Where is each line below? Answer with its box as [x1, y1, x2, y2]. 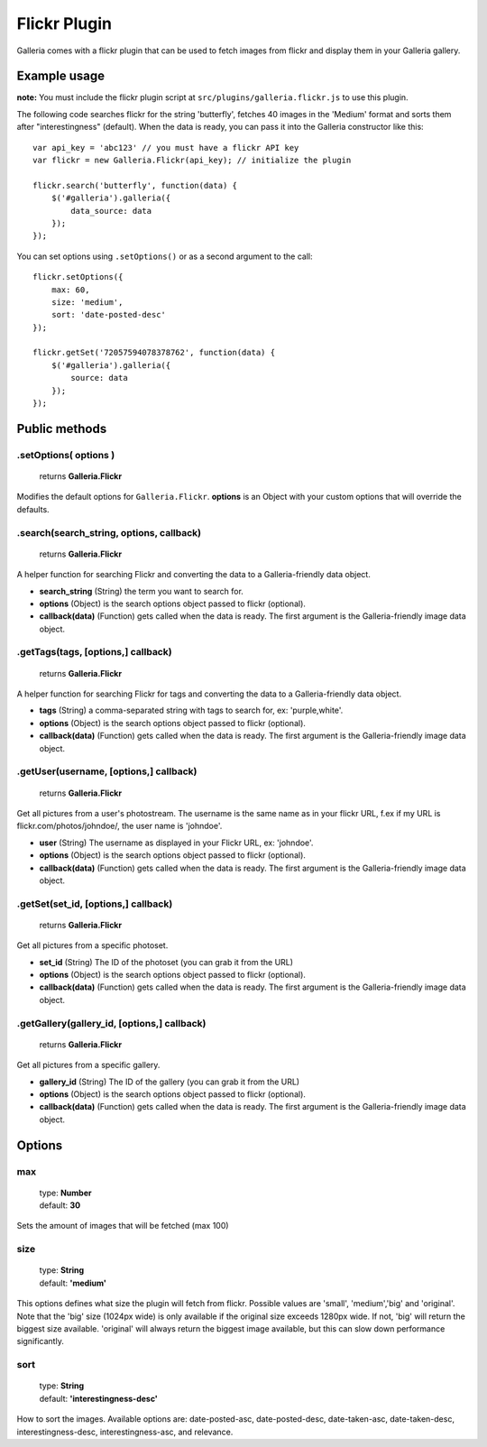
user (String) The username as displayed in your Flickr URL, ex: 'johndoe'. [39, 837, 314, 848]
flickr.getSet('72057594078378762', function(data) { [32, 347, 275, 358]
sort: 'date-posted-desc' [51, 309, 167, 320]
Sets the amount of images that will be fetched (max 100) [16, 1221, 229, 1231]
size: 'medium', [51, 297, 124, 307]
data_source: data [70, 206, 152, 216]
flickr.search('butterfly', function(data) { [32, 180, 238, 190]
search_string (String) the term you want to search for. [39, 585, 243, 596]
